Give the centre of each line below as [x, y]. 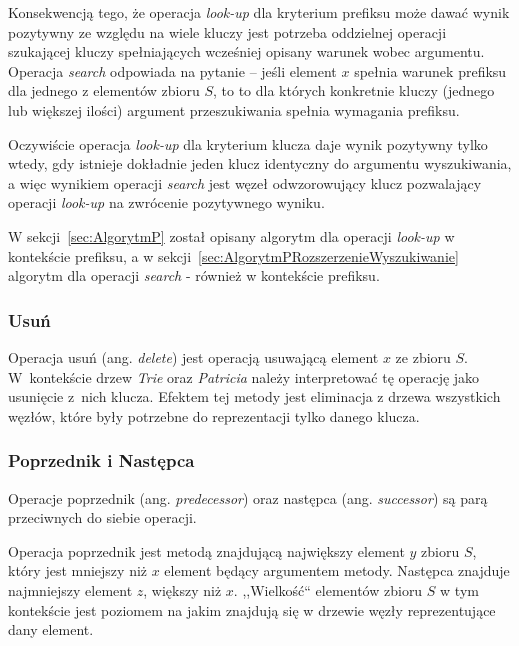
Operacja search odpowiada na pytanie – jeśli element [172, 70]
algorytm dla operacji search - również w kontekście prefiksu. [194, 275]
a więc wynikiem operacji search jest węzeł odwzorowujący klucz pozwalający [245, 182]
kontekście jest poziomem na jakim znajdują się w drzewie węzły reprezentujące [252, 609]
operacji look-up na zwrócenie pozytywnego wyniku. [166, 202]
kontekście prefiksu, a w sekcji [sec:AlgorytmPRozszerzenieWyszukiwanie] [233, 255]
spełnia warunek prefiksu [430, 70]
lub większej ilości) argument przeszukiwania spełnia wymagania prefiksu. [234, 109]
